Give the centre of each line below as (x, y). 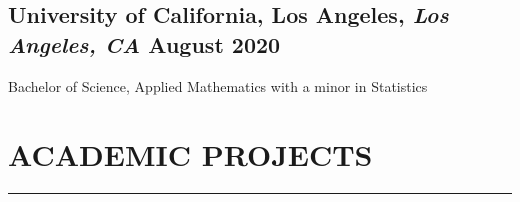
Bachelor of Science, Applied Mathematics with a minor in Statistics (218, 85)
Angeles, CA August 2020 (144, 43)
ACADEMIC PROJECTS (190, 154)
